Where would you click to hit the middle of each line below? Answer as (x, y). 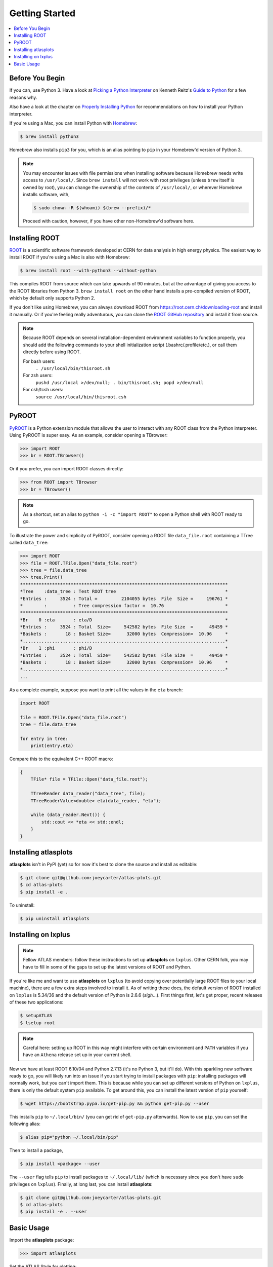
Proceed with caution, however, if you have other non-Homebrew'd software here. (109, 221)
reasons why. (23, 97)
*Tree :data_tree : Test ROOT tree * (124, 591)
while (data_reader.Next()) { (68, 815)
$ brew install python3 (50, 136)
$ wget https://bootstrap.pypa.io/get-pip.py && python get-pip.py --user (115, 1103)
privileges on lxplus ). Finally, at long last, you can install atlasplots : (81, 1184)
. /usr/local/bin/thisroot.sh (73, 368)
